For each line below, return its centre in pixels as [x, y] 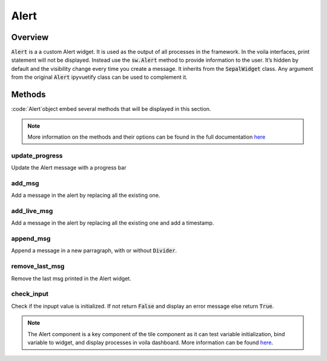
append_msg [31, 239]
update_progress [37, 156]
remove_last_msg [38, 267]
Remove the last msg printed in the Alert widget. [71, 278]
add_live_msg [32, 211]
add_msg [25, 183]
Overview [30, 37]
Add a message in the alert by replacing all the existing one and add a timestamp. [113, 223]
